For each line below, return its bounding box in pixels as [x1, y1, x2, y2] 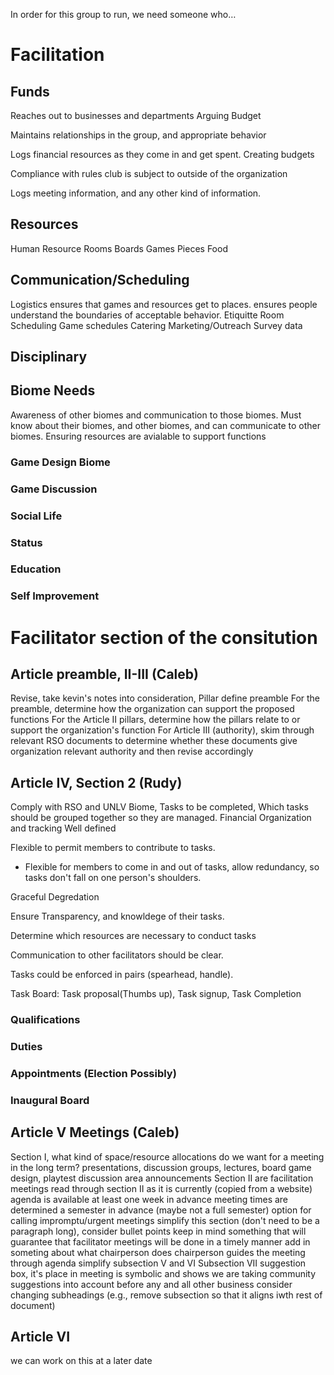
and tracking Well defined [10, 822, 117, 834]
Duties [10, 1040, 43, 1054]
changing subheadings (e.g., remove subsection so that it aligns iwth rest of [10, 1289, 323, 1301]
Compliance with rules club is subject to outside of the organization [10, 168, 288, 179]
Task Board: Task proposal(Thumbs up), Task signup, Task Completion [10, 988, 302, 1000]
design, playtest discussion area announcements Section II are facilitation [10, 1172, 314, 1184]
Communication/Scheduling [10, 272, 190, 289]
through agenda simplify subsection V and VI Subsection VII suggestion [10, 1257, 307, 1269]
